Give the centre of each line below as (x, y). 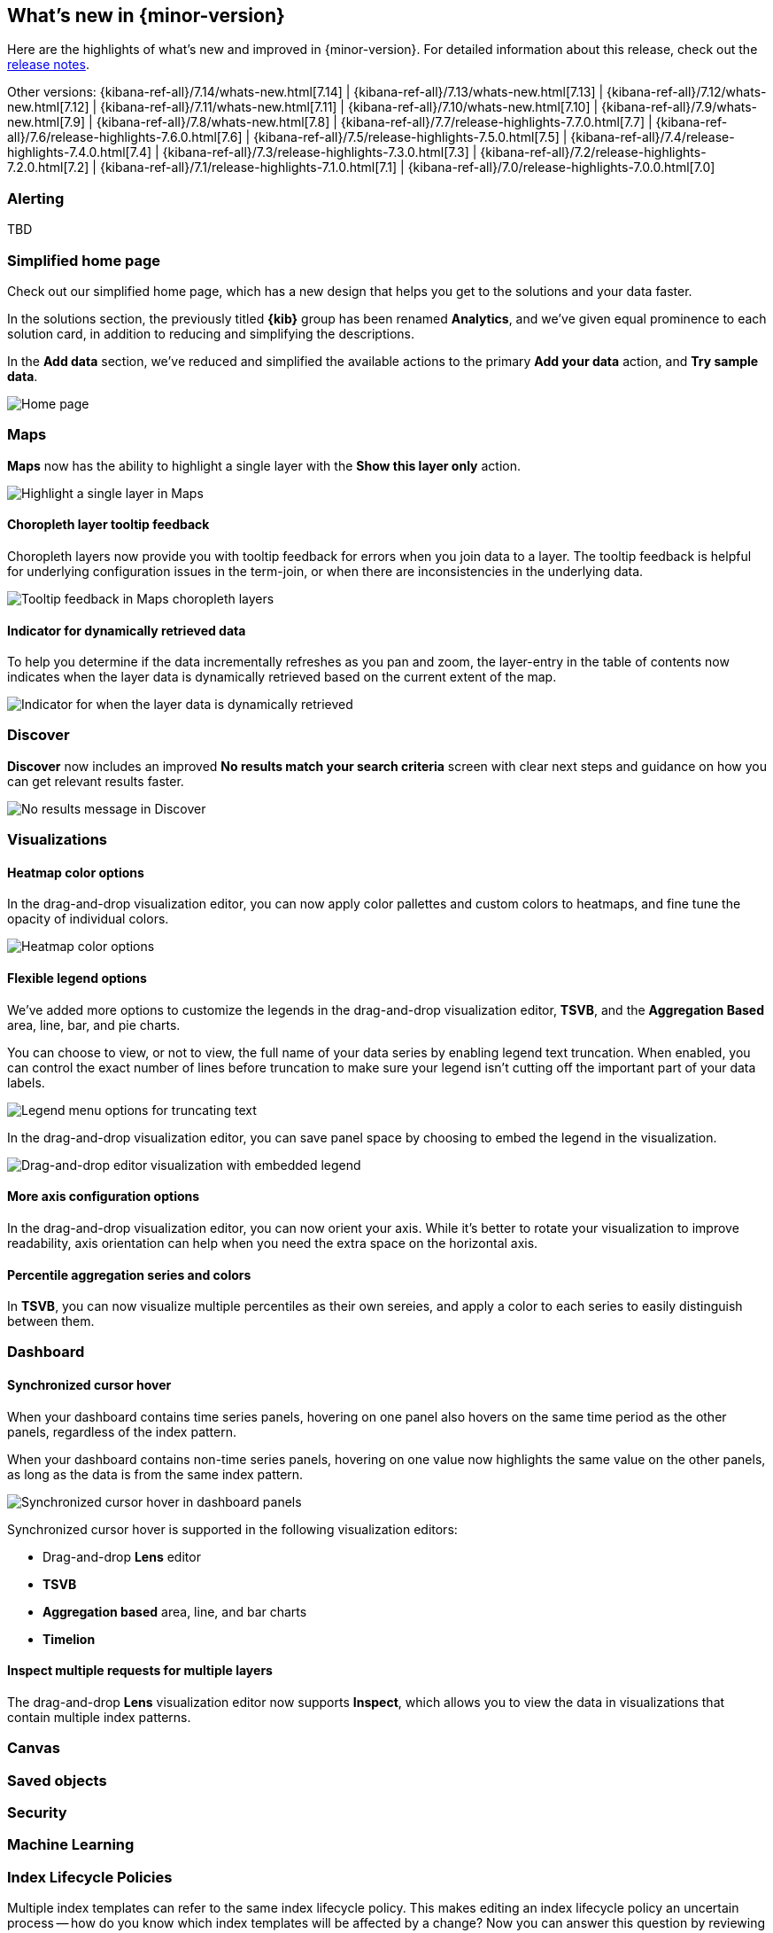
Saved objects (57, 1780)
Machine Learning (71, 1845)
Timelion (69, 1639)
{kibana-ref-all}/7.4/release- (653, 137)
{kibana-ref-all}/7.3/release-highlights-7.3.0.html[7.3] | (320, 152)
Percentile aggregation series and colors (129, 1274)
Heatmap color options (76, 872)
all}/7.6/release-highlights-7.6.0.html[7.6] (125, 137)
